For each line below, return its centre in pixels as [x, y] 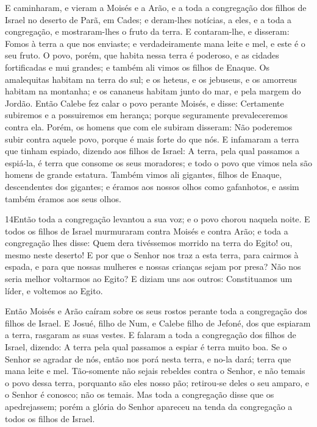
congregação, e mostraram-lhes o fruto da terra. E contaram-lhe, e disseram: [147, 31]
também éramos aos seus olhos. [63, 198]
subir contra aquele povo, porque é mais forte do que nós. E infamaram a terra [152, 139]
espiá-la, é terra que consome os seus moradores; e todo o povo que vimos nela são [158, 162]
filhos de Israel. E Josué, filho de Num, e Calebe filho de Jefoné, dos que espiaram [158, 323]
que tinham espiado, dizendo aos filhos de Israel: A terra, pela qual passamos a [152, 151]
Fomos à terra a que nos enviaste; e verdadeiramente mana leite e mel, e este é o [155, 43]
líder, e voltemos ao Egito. [54, 290]
